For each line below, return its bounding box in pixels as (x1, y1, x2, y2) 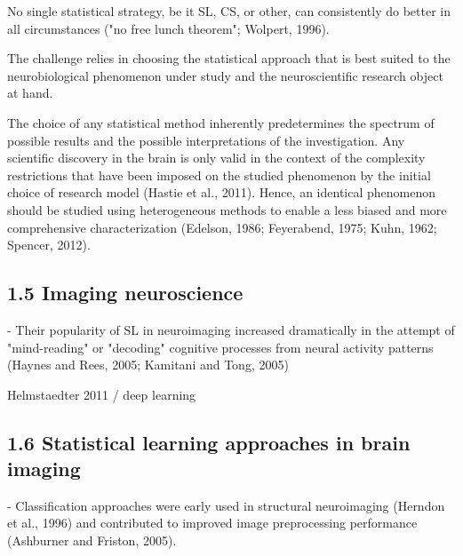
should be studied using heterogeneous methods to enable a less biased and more (7, 200, 447, 218)
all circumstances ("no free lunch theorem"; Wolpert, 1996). (7, 19, 330, 37)
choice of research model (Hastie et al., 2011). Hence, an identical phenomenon (7, 183, 436, 202)
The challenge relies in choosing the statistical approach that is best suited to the (7, 49, 451, 68)
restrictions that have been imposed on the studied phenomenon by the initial (7, 165, 431, 184)
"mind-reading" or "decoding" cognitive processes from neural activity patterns (7, 338, 434, 356)
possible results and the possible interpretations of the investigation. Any (7, 131, 405, 149)
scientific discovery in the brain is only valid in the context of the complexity (7, 148, 426, 167)
